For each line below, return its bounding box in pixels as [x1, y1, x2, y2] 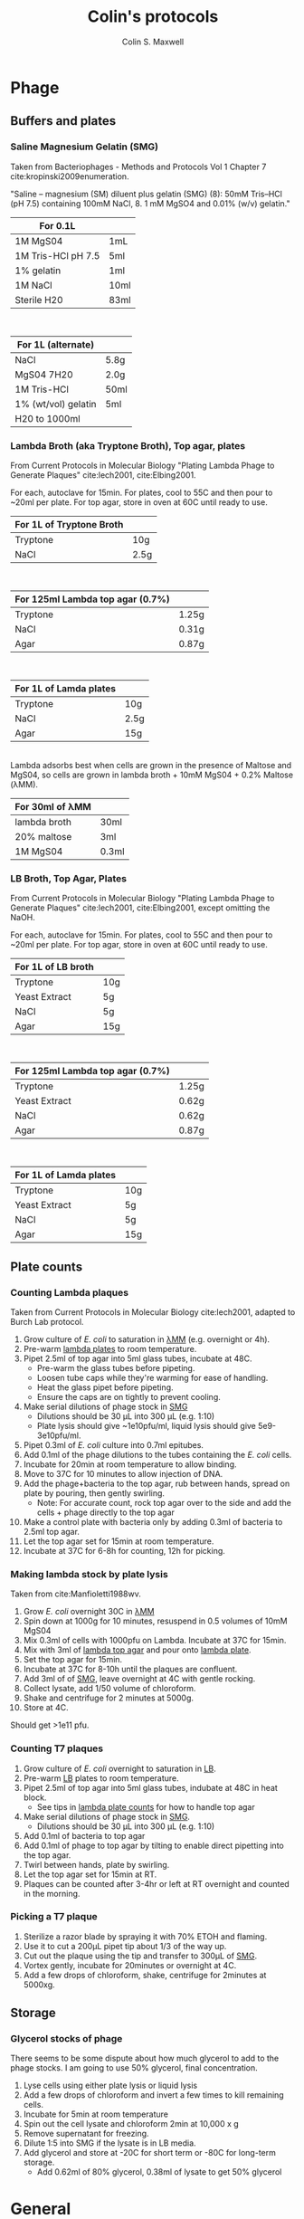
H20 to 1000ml [14, 412, 81, 424]
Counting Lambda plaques [10, 1286, 129, 1299]
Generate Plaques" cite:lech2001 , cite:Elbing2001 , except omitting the [10, 902, 271, 913]
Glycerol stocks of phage [10, 2033, 123, 2045]
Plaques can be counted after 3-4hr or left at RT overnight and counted [23, 1878, 290, 1889]
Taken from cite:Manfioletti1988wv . [10, 1588, 141, 1599]
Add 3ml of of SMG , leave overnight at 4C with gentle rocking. [23, 1673, 256, 1684]
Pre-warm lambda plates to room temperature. [23, 1343, 197, 1354]
